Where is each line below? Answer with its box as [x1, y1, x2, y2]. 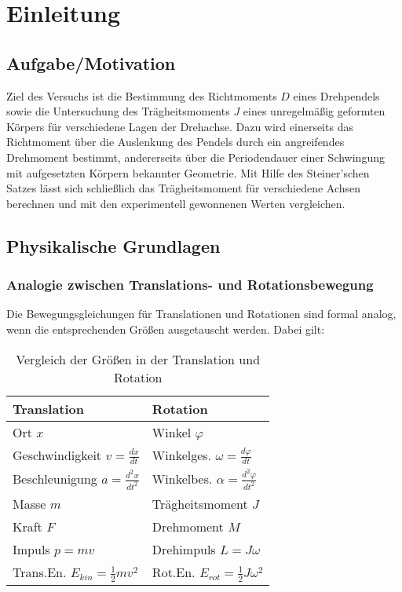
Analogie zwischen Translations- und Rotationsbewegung [6, 275, 374, 294]
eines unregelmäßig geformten [243, 103, 386, 119]
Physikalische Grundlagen [6, 233, 221, 258]
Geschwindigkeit [13, 445, 102, 464]
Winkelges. [152, 445, 212, 464]
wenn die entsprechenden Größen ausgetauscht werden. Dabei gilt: [6, 320, 325, 337]
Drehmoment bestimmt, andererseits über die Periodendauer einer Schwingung [6, 148, 385, 165]
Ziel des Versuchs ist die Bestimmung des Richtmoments [6, 87, 277, 104]
